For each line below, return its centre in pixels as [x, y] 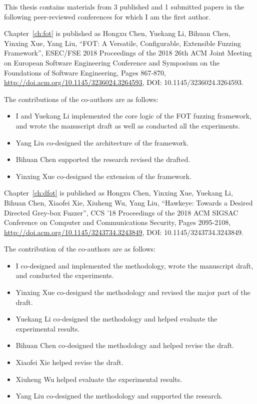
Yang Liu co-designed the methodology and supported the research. [119, 396]
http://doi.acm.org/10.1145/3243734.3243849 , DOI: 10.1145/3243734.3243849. [124, 232]
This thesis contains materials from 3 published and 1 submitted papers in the [124, 6]
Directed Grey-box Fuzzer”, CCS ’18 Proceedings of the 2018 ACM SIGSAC [121, 212]
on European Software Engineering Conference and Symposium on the [112, 62]
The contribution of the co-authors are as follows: [80, 249]
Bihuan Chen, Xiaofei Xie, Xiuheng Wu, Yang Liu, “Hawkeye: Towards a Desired [128, 202]
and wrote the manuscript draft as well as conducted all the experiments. [128, 125]
